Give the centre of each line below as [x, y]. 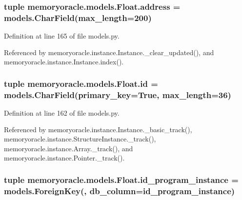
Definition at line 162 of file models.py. [62, 113]
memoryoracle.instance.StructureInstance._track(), [80, 139]
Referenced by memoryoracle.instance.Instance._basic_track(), [98, 129]
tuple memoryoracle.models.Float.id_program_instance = [121, 179]
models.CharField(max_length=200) [78, 17]
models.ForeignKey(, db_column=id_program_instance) [120, 190]
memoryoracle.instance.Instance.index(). [64, 62]
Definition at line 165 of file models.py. [62, 36]
